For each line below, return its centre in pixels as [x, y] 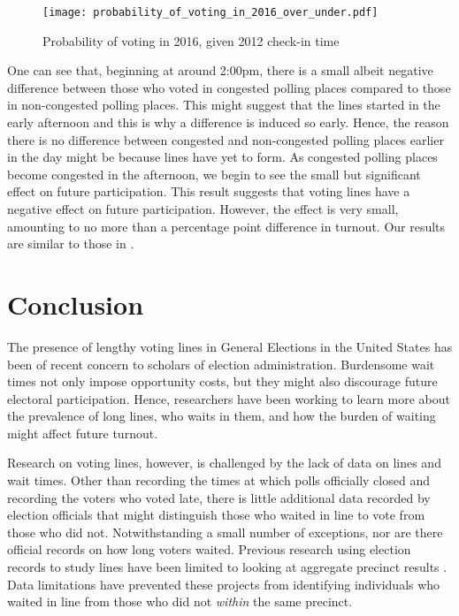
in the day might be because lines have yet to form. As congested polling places [222, 157]
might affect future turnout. [83, 433]
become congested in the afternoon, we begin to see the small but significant [214, 174]
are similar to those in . [71, 243]
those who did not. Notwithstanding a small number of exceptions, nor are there [225, 532]
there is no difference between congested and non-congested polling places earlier [226, 139]
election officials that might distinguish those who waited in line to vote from [216, 515]
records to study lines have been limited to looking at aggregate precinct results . [227, 567]
